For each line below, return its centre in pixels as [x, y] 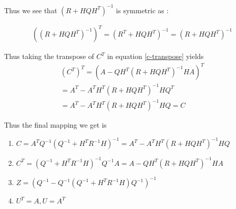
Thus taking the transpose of [49, 56]
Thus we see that [31, 10]
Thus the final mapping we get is [55, 125]
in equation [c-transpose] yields [155, 56]
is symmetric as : [142, 10]
